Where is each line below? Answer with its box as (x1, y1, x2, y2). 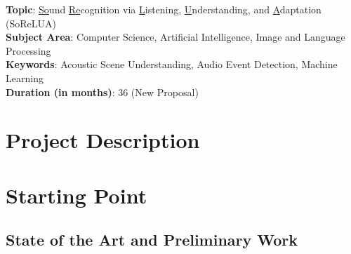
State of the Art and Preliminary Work (6, 229, 298, 250)
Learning (6, 70, 44, 85)
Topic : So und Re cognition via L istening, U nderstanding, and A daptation (6, 2, 322, 16)
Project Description (6, 126, 200, 154)
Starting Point (6, 180, 147, 209)
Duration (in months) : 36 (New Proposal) (6, 84, 199, 99)
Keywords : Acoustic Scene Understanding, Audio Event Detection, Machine (6, 57, 338, 72)
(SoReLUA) (6, 15, 56, 30)
